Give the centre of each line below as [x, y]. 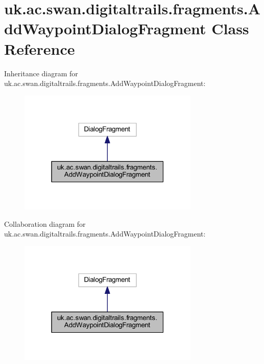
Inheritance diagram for [41, 73]
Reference [40, 48]
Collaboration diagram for [45, 223]
